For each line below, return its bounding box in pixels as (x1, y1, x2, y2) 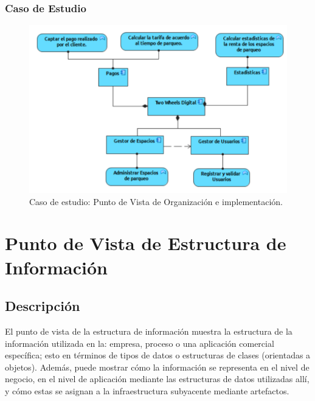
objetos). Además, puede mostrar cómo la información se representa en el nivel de (5, 360, 310, 373)
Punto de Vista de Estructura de (5, 231, 286, 256)
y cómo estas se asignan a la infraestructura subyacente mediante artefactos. (5, 384, 289, 397)
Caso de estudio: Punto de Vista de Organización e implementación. (29, 195, 283, 207)
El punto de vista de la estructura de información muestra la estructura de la (5, 324, 292, 337)
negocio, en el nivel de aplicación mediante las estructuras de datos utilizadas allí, (5, 372, 310, 385)
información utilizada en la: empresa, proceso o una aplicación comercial (5, 336, 274, 349)
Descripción (5, 296, 80, 315)
